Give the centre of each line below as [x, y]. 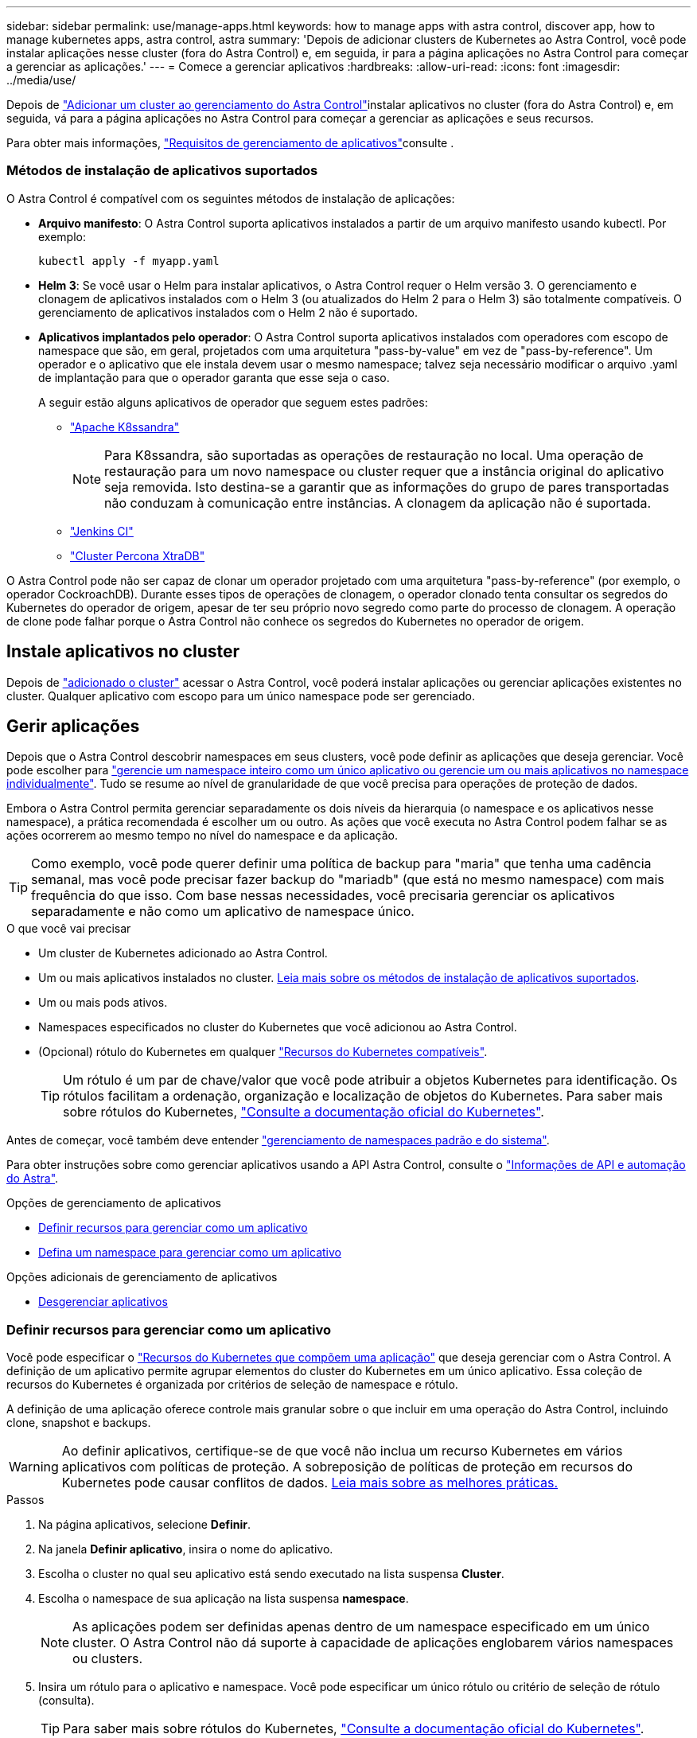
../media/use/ [41, 80]
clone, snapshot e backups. [79, 1423]
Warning [34, 1467]
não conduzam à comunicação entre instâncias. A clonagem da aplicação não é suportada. [378, 503]
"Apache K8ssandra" [125, 427]
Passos [25, 1500]
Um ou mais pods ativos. [103, 1003]
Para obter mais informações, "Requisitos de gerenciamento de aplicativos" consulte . [230, 143]
